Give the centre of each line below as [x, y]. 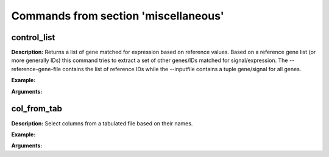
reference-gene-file [36, 69]
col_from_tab [37, 109]
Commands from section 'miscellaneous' [118, 16]
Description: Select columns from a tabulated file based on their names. [102, 123]
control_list [33, 37]
